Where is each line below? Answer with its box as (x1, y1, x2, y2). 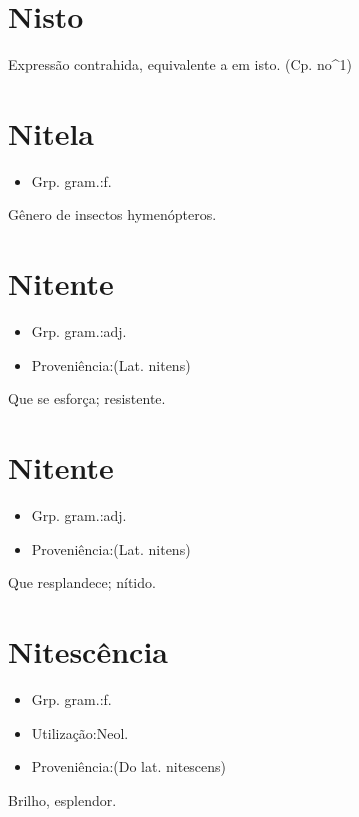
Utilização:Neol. (31, 722, 129, 743)
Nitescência (8, 631, 168, 672)
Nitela (8, 112, 94, 153)
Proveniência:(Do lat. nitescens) (31, 756, 227, 777)
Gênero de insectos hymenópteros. (8, 204, 217, 225)
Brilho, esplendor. (8, 789, 117, 810)
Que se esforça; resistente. (8, 388, 166, 409)
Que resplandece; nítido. (8, 572, 156, 593)
